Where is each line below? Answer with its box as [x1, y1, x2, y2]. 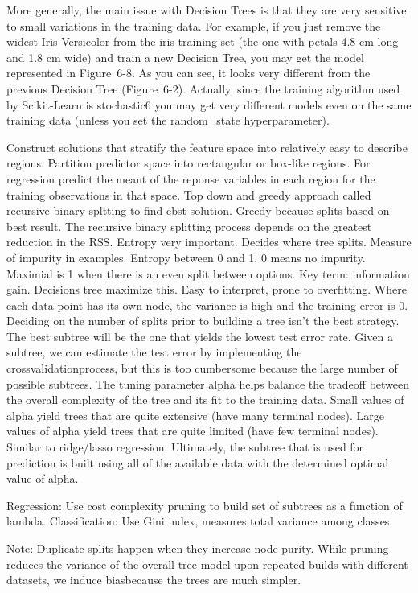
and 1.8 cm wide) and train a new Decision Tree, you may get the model [6, 48, 364, 65]
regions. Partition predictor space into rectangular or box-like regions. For [6, 154, 371, 171]
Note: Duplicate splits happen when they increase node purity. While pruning [6, 540, 389, 556]
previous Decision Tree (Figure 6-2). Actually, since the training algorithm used [6, 80, 400, 97]
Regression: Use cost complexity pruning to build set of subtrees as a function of [6, 496, 403, 513]
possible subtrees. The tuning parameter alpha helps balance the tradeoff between [6, 375, 410, 392]
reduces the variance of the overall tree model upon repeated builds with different [6, 555, 408, 572]
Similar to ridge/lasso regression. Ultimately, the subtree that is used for [6, 439, 364, 455]
